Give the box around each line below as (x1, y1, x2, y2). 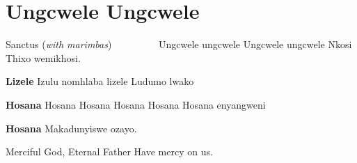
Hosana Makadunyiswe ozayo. (6, 121, 137, 135)
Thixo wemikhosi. (6, 50, 81, 65)
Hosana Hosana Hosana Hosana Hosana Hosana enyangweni (6, 97, 266, 111)
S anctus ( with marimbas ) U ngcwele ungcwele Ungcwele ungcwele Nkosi (6, 37, 352, 52)
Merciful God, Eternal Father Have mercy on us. (6, 144, 213, 159)
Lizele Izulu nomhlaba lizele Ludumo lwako (6, 74, 194, 88)
